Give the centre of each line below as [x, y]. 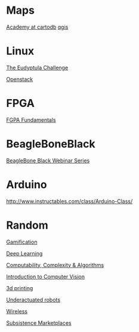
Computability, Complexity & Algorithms [55, 265]
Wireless [17, 311]
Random [27, 225]
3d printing [20, 288]
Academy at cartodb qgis [37, 27]
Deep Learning [24, 253]
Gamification [22, 242]
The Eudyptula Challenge [37, 67]
